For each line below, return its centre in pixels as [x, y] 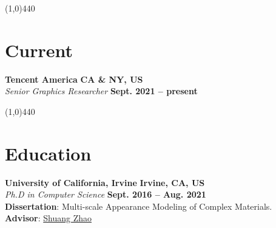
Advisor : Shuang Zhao [48, 218]
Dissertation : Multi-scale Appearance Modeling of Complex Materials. [139, 206]
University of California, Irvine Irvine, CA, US [105, 182]
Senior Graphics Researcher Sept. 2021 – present [101, 91]
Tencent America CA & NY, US [74, 79]
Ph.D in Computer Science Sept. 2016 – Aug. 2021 [106, 194]
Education [48, 153]
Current [39, 50]
